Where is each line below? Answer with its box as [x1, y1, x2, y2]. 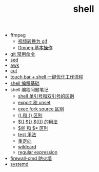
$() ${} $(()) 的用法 [17, 119, 58, 125]
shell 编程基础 [10, 80, 40, 86]
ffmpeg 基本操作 [17, 45, 53, 51]
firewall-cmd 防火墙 [10, 155, 52, 162]
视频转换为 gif [17, 38, 48, 44]
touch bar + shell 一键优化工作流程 [10, 74, 84, 80]
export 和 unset [17, 100, 51, 106]
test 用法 [17, 131, 37, 138]
